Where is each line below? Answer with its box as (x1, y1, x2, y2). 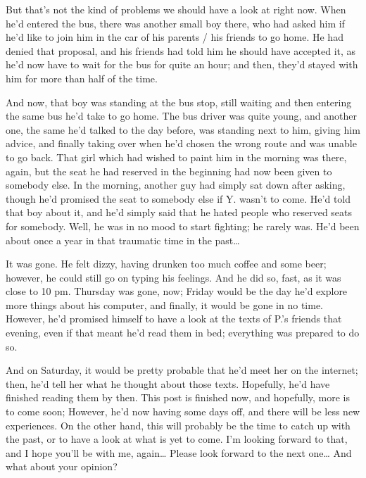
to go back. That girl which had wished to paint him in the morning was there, (6, 149, 347, 164)
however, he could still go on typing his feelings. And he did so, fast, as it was (6, 270, 341, 284)
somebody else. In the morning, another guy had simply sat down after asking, (6, 177, 346, 192)
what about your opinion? (6, 459, 118, 474)
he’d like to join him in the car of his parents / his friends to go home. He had (6, 30, 343, 44)
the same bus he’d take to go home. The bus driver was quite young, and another (6, 108, 357, 123)
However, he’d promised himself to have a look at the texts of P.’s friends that (6, 311, 342, 326)
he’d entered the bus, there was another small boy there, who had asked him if (6, 15, 345, 30)
